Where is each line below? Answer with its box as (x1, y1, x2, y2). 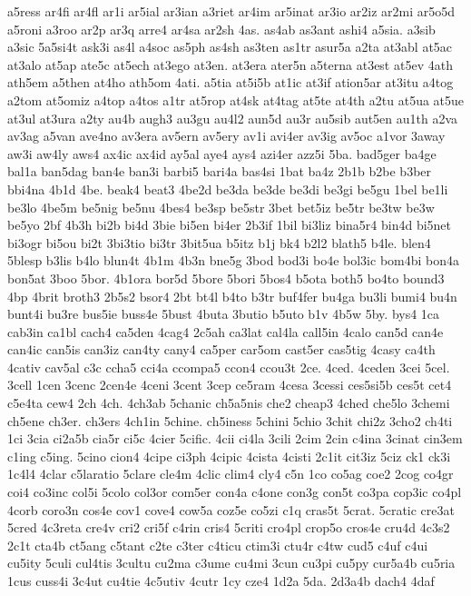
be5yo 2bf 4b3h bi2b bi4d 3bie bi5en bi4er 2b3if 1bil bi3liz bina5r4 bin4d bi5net (7, 215, 452, 234)
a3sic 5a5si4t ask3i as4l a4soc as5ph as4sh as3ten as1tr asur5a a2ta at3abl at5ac (7, 37, 453, 56)
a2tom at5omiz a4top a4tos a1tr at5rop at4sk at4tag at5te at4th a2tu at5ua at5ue (7, 90, 465, 109)
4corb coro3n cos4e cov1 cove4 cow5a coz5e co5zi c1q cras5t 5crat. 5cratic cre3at (7, 500, 455, 519)
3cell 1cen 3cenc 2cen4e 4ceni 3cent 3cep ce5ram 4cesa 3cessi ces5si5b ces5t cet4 (7, 375, 452, 394)
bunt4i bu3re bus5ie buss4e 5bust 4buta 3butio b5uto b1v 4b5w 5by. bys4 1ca (7, 304, 440, 323)
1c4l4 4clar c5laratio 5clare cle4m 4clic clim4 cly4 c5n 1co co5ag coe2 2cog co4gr (7, 464, 454, 483)
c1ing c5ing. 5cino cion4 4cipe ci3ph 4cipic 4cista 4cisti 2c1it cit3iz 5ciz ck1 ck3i (7, 446, 451, 465)
